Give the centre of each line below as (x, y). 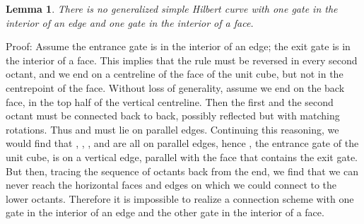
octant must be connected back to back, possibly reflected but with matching (173, 116)
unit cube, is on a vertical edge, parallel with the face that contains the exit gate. (182, 157)
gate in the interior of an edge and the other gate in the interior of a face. (165, 212)
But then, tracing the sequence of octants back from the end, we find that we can (182, 171)
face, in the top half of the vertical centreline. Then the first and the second (170, 101)
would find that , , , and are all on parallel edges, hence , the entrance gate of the (182, 143)
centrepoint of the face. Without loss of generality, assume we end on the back (175, 87)
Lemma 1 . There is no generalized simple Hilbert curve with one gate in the (172, 8)
